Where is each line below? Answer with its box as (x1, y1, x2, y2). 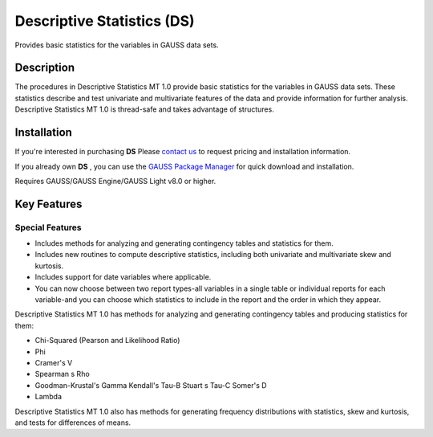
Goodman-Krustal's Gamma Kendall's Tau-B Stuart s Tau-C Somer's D (34, 380, 268, 390)
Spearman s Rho (34, 370, 90, 379)
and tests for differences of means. (14, 418, 132, 427)
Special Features (14, 222, 82, 233)
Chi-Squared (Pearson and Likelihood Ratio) (34, 336, 180, 345)
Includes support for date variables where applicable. (34, 272, 212, 282)
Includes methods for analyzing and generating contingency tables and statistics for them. (34, 239, 334, 248)
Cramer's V (34, 357, 73, 367)
